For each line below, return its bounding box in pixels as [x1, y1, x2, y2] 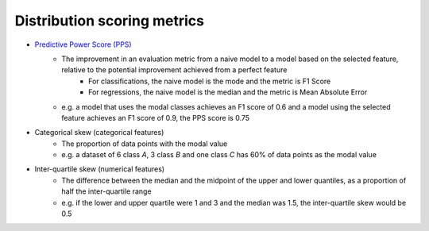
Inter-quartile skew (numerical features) [34, 164, 165, 174]
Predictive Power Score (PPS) [34, 40, 132, 49]
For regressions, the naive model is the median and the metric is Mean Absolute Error [88, 87, 368, 97]
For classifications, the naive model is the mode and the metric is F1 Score [88, 76, 331, 86]
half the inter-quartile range [61, 187, 152, 196]
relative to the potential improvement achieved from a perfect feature [61, 65, 288, 75]
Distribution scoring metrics [14, 12, 204, 29]
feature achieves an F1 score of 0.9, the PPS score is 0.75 [61, 113, 250, 122]
